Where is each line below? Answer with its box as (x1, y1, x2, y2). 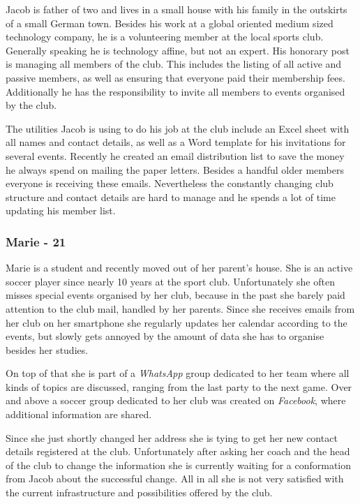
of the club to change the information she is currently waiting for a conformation (6, 457, 352, 472)
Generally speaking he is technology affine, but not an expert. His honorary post (6, 43, 350, 57)
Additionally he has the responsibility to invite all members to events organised (6, 84, 345, 98)
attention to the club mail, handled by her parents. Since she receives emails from (6, 301, 355, 316)
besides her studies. (6, 342, 89, 357)
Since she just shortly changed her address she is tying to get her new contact (6, 430, 338, 445)
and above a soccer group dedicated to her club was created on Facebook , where (6, 393, 346, 408)
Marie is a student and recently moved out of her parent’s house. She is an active (6, 260, 353, 275)
